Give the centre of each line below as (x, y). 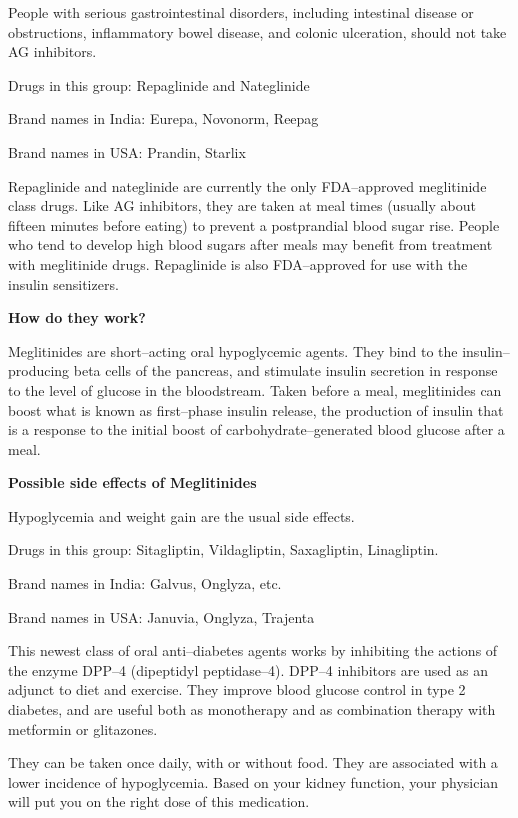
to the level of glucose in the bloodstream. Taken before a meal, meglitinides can (255, 389)
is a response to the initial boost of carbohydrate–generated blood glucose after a (256, 429)
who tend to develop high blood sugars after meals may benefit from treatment (250, 244)
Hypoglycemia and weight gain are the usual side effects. (181, 515)
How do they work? (77, 317)
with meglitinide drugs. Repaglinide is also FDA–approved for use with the (238, 263)
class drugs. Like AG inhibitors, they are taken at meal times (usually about (242, 205)
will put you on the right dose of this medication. (159, 801)
